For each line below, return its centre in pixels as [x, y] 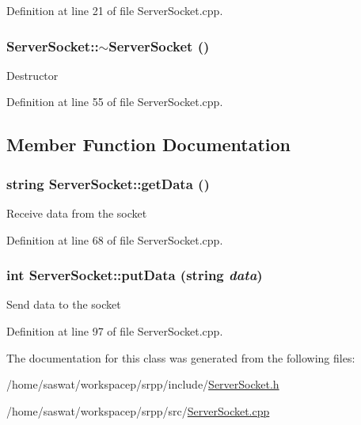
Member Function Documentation [149, 144]
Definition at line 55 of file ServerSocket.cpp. [115, 102]
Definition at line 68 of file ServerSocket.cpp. [115, 239]
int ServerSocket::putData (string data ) [135, 275]
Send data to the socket [64, 304]
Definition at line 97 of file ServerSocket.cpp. [115, 331]
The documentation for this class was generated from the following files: [181, 357]
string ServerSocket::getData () [108, 183]
